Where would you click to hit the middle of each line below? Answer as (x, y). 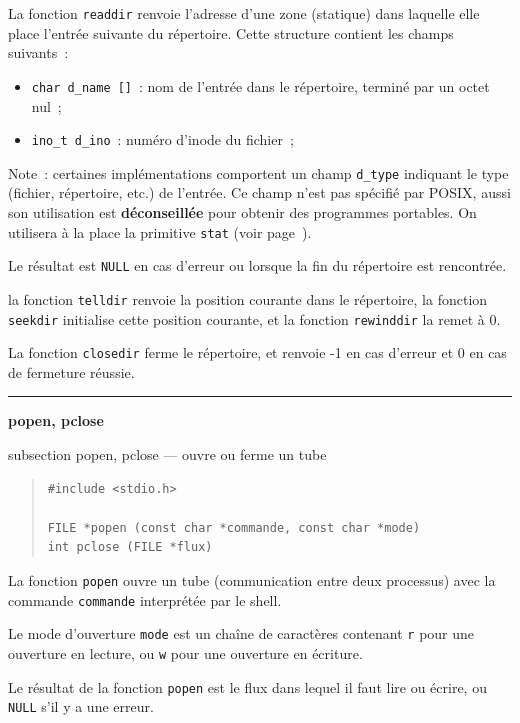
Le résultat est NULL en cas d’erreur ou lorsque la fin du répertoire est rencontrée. (257, 265)
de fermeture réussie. (71, 371)
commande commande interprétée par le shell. (145, 599)
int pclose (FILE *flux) (130, 547)
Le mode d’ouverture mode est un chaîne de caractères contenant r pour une (241, 633)
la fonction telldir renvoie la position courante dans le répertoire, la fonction (248, 298)
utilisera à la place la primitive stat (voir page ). (160, 231)
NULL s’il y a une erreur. (81, 706)
